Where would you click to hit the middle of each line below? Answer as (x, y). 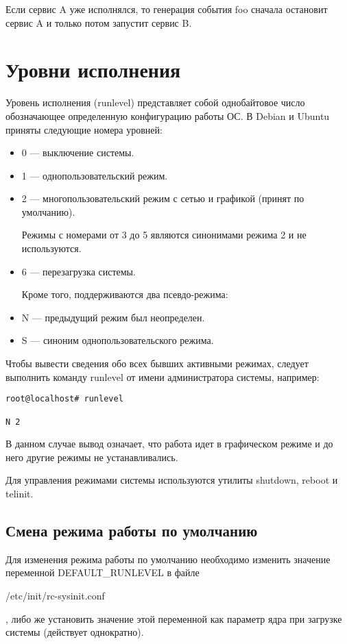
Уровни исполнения (93, 70)
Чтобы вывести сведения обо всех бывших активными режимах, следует (157, 363)
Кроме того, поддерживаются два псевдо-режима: (125, 294)
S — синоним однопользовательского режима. (118, 340)
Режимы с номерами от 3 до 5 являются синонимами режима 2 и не (164, 235)
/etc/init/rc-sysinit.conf (55, 595)
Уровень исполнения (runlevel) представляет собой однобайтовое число (155, 102)
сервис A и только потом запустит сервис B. (99, 22)
